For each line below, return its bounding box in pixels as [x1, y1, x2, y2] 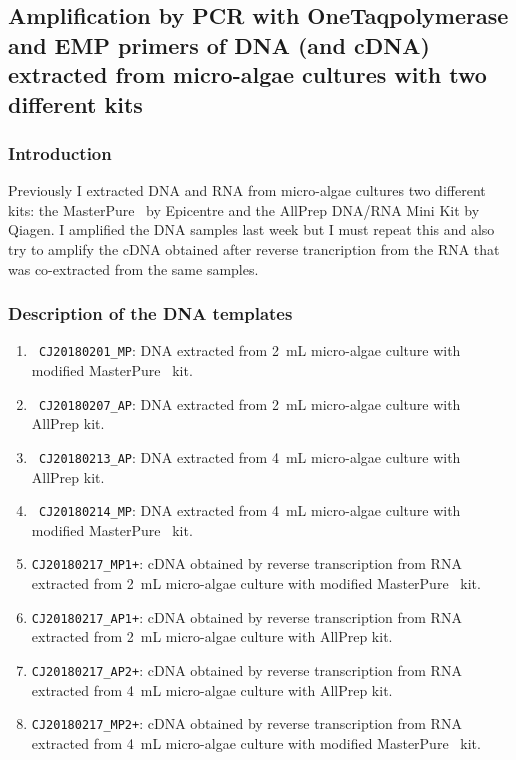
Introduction [8, 140, 112, 165]
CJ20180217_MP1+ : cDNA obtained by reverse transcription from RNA [31, 553, 462, 574]
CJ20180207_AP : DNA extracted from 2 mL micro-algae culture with [38, 393, 461, 414]
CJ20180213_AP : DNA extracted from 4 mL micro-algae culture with [38, 446, 461, 467]
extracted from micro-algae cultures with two [8, 59, 487, 90]
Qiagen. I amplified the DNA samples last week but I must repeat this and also [8, 219, 495, 240]
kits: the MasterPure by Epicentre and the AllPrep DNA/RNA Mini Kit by [8, 199, 480, 220]
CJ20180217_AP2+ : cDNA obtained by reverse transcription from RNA [31, 659, 462, 680]
